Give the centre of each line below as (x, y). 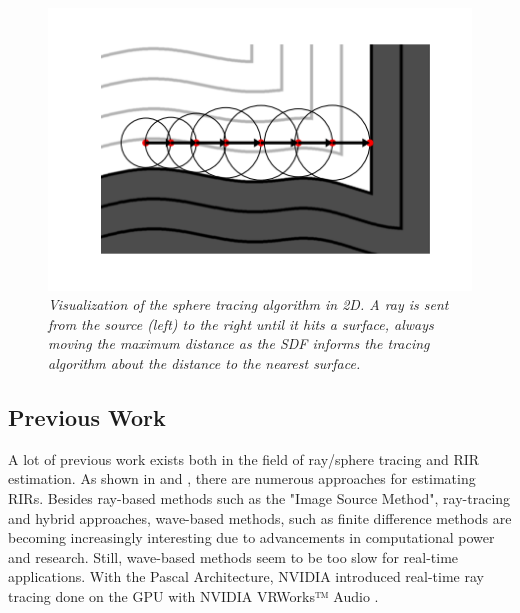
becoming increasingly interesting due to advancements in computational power (251, 537)
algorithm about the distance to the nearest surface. (204, 363)
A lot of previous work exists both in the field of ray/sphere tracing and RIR (244, 458)
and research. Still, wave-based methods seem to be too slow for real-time (233, 556)
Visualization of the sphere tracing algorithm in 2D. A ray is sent (248, 304)
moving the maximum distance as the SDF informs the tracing (239, 343)
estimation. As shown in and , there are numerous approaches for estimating (242, 478)
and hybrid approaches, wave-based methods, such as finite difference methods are (260, 517)
